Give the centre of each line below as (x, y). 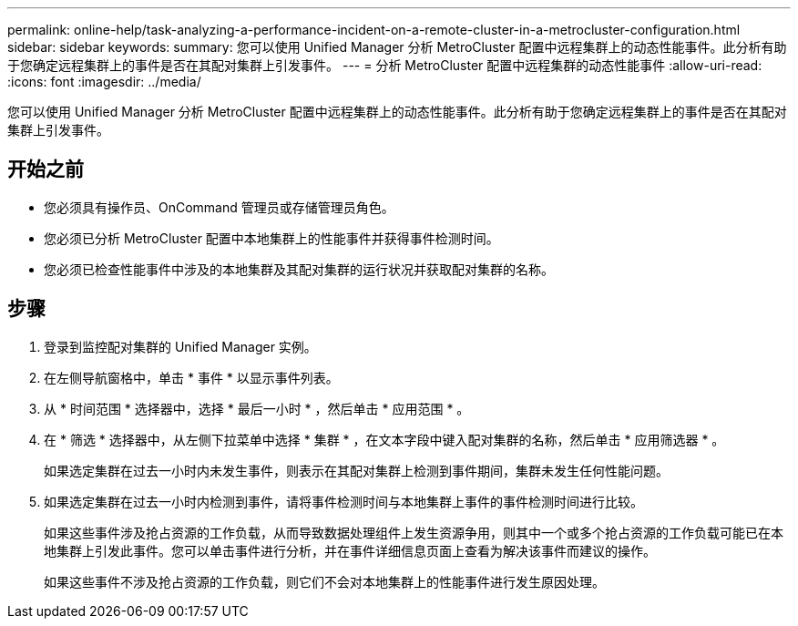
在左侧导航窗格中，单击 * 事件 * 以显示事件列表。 (191, 377)
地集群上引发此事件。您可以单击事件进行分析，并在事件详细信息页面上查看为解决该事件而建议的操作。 (350, 550)
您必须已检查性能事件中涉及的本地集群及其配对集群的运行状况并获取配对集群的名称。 (299, 269)
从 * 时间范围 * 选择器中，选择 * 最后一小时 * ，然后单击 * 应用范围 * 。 (257, 408)
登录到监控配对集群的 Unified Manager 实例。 (180, 346)
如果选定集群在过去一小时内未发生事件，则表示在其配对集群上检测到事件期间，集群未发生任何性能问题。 (356, 470)
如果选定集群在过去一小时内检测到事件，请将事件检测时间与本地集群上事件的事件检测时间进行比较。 (343, 501)
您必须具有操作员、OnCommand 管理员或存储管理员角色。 (219, 207)
